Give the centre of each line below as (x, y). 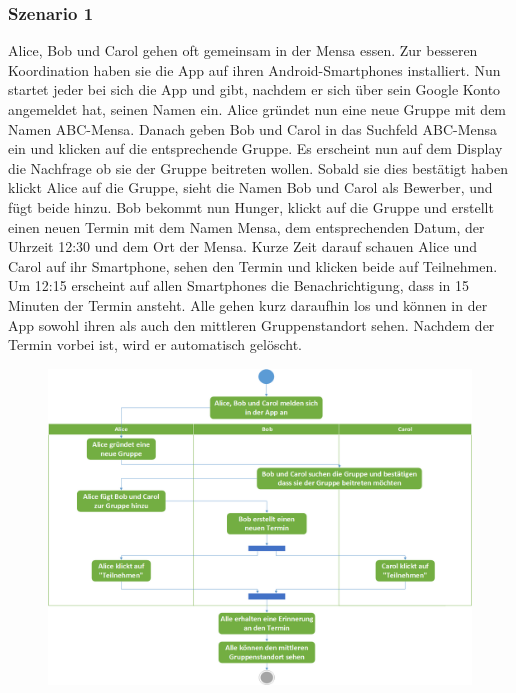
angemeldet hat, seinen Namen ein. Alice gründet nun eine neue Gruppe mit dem (257, 109)
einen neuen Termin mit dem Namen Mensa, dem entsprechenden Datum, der (246, 226)
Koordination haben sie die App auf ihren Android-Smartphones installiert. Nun (254, 69)
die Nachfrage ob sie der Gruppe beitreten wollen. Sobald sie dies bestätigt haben (258, 167)
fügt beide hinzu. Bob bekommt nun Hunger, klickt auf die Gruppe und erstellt (251, 206)
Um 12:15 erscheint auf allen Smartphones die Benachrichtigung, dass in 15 (239, 285)
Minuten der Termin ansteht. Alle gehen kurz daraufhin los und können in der (248, 304)
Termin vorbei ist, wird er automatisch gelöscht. (155, 344)
